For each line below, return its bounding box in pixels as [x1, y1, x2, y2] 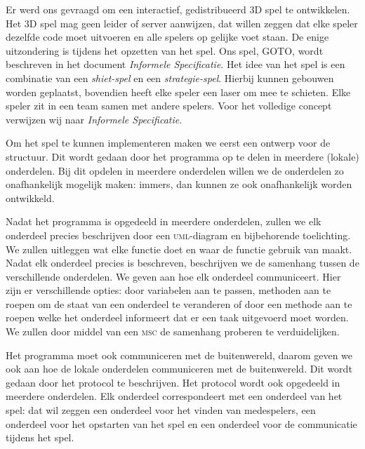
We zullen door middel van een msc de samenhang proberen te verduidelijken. [6, 324, 340, 339]
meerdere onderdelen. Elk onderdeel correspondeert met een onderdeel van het [6, 389, 343, 403]
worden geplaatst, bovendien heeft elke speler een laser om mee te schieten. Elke [6, 84, 351, 99]
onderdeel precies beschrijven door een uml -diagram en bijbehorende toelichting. [6, 227, 351, 242]
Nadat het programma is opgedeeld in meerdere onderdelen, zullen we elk [6, 214, 321, 229]
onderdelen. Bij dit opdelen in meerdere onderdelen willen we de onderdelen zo [6, 163, 344, 177]
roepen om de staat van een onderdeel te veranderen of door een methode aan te [6, 296, 352, 311]
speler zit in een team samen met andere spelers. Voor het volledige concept [6, 98, 332, 113]
